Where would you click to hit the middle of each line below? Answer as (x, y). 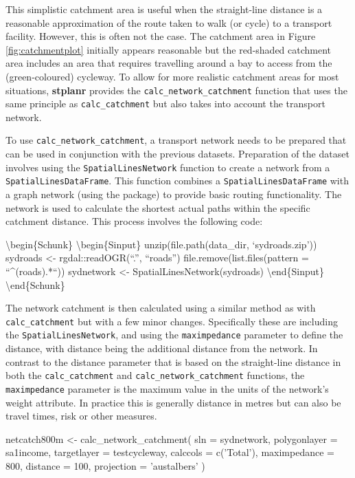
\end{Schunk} (35, 284)
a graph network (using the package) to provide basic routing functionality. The (174, 194)
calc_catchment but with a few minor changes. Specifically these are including (172, 321)
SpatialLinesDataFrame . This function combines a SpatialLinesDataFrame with (177, 181)
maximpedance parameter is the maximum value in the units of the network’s (167, 388)
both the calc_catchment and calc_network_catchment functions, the (155, 375)
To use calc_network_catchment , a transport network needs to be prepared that (176, 140)
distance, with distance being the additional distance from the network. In (162, 348)
